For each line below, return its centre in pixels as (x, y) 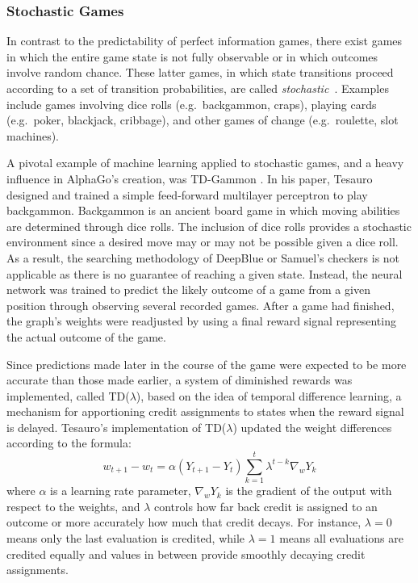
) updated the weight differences (312, 427)
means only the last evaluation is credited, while (126, 537)
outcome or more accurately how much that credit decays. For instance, (184, 522)
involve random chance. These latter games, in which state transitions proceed (200, 72)
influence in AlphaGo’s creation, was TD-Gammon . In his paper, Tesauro (190, 178)
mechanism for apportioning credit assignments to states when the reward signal (205, 411)
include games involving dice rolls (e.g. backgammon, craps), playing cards (192, 104)
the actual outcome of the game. (86, 336)
